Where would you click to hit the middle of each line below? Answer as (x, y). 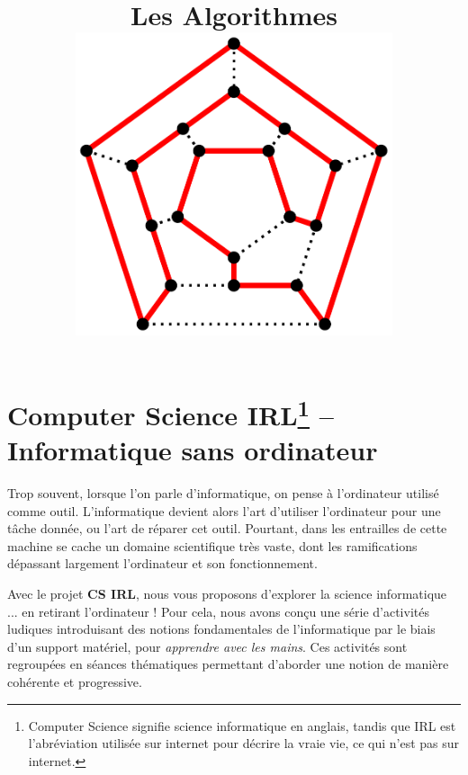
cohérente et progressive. (75, 682)
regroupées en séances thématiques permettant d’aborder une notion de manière (228, 664)
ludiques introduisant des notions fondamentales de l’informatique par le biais (221, 629)
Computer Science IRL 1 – (171, 412)
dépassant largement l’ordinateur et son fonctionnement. (162, 563)
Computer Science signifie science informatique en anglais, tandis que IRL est (242, 725)
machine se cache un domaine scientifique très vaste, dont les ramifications (212, 545)
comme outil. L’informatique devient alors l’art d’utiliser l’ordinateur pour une (224, 510)
